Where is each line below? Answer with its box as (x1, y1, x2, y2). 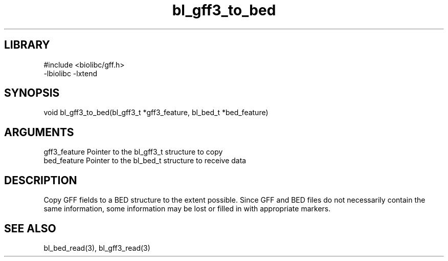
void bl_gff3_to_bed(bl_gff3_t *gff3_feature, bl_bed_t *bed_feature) (43, 108, 268, 117)
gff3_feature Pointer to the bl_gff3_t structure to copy (43, 147, 223, 157)
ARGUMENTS (4, 125, 74, 139)
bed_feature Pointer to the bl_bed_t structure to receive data (43, 156, 247, 165)
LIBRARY (4, 38, 50, 52)
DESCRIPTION (4, 173, 77, 187)
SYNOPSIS (4, 86, 60, 100)
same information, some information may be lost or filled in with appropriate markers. (43, 204, 331, 213)
